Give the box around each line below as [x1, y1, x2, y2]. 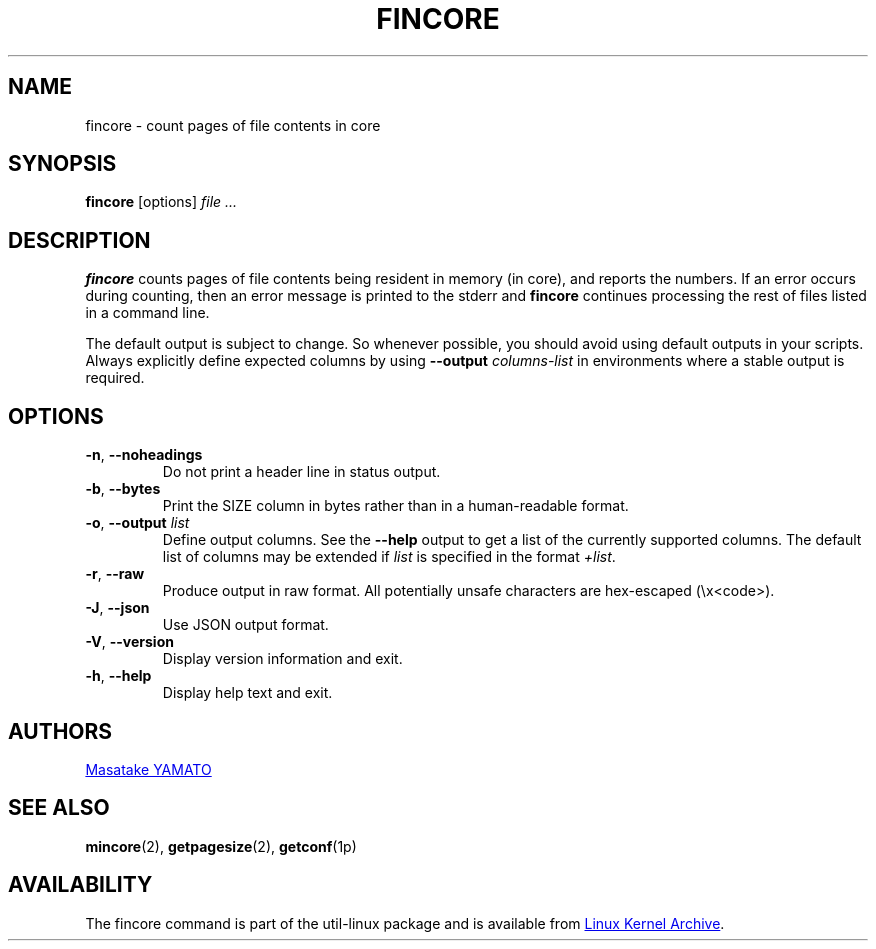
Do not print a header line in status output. [162, 463, 441, 481]
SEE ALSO [8, 795, 110, 821]
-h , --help [85, 667, 152, 685]
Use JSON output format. [162, 616, 329, 634]
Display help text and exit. [162, 684, 333, 702]
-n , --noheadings [85, 446, 203, 464]
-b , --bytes [85, 480, 161, 498]
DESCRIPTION [8, 227, 151, 253]
